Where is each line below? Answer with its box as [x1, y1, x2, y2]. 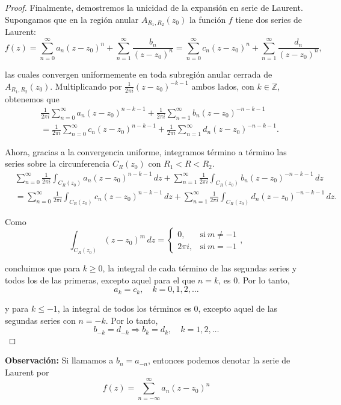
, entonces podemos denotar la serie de [147, 354, 290, 366]
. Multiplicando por [50, 79, 122, 92]
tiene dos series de [235, 13, 303, 25]
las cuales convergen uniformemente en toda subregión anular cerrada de [5, 68, 272, 81]
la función [189, 13, 226, 25]
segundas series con [5, 314, 76, 326]
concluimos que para [5, 262, 80, 274]
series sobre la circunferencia [5, 157, 110, 170]
